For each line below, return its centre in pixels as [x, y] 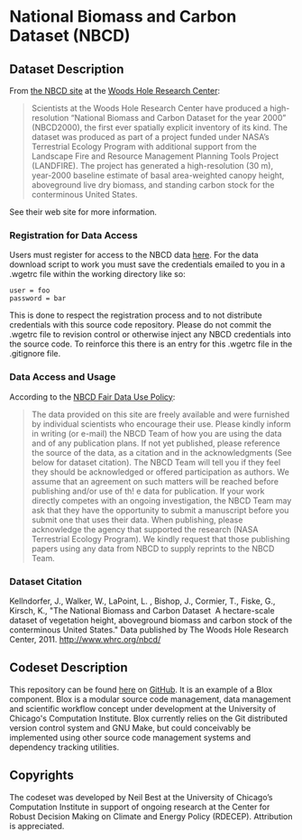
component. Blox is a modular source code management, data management [150, 699]
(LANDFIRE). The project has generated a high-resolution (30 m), [152, 166]
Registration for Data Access [73, 235]
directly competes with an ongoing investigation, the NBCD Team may [161, 500]
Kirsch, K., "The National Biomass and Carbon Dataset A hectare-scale [142, 610]
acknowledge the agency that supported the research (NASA [145, 529]
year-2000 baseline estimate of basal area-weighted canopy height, [158, 175]
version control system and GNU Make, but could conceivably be [130, 727]
